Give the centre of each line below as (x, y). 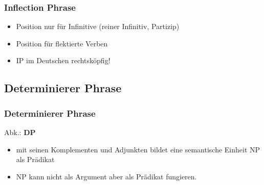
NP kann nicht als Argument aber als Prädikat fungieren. (106, 176)
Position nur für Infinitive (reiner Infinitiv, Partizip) (98, 26)
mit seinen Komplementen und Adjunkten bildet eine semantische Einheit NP (138, 149)
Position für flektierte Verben (62, 43)
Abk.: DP (20, 132)
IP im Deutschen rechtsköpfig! (63, 60)
